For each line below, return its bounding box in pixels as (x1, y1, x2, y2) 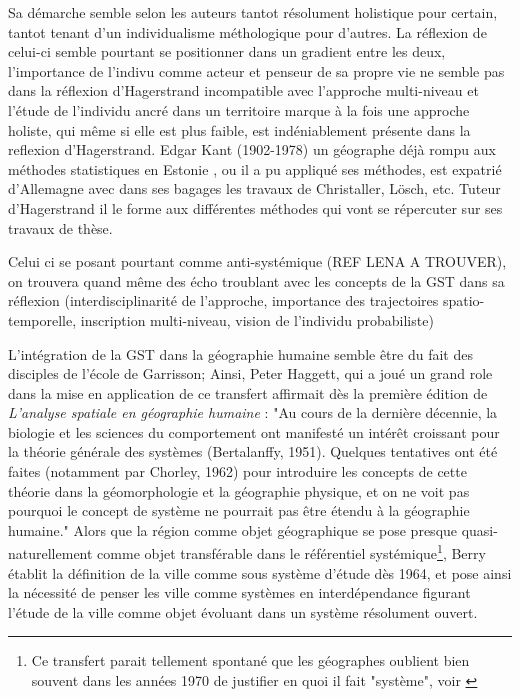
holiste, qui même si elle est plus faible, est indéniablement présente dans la (8, 119, 471, 140)
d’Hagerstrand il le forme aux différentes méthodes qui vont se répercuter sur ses (8, 197, 503, 218)
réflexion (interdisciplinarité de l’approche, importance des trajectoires (8, 290, 439, 311)
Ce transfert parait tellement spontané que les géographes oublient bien (31, 650, 470, 671)
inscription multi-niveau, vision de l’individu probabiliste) (80, 309, 434, 330)
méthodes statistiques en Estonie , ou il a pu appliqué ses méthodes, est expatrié (8, 158, 502, 179)
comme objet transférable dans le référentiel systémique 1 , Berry (97, 540, 486, 564)
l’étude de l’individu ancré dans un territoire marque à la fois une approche (8, 99, 470, 120)
